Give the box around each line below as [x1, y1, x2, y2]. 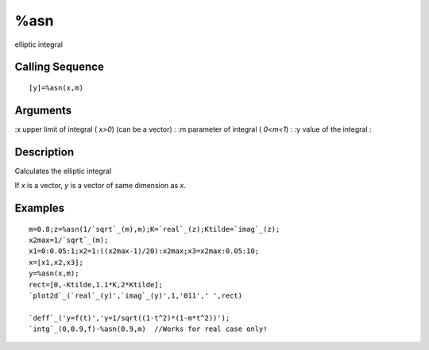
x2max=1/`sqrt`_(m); [29, 235, 109, 244]
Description [14, 145, 75, 159]
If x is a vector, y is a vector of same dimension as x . [14, 181, 187, 190]
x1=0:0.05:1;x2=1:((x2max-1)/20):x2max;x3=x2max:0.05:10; [29, 247, 260, 256]
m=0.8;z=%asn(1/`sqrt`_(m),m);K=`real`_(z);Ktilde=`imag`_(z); [29, 225, 280, 233]
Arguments [14, 103, 72, 117]
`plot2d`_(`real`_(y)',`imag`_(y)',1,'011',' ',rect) [29, 290, 242, 300]
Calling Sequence [14, 60, 105, 74]
